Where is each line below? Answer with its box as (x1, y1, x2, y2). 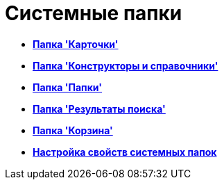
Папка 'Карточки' (33, 38, 119, 50)
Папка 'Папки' (33, 81, 103, 93)
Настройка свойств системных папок (33, 145, 217, 158)
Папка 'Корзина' (33, 124, 113, 136)
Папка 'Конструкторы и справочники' (33, 59, 218, 72)
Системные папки (5, 1, 182, 25)
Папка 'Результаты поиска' (33, 102, 166, 115)
